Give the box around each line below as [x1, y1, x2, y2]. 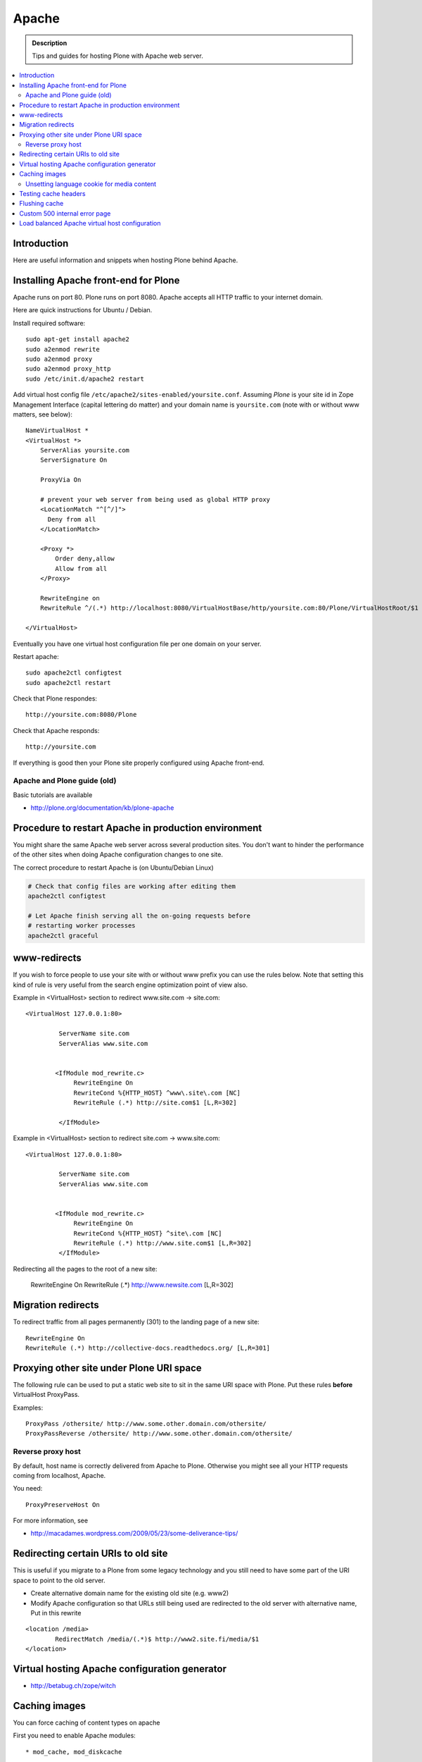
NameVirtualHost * [25, 426, 89, 435]
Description [32, 39, 68, 47]
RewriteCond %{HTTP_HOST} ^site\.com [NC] [73, 1229, 222, 1237]
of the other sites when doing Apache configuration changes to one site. [13, 850, 223, 859]
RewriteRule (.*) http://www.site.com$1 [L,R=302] [73, 1239, 252, 1247]
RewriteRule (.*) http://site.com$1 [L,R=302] [73, 1098, 237, 1107]
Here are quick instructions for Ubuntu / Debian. [13, 306, 153, 314]
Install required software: [13, 319, 86, 327]
